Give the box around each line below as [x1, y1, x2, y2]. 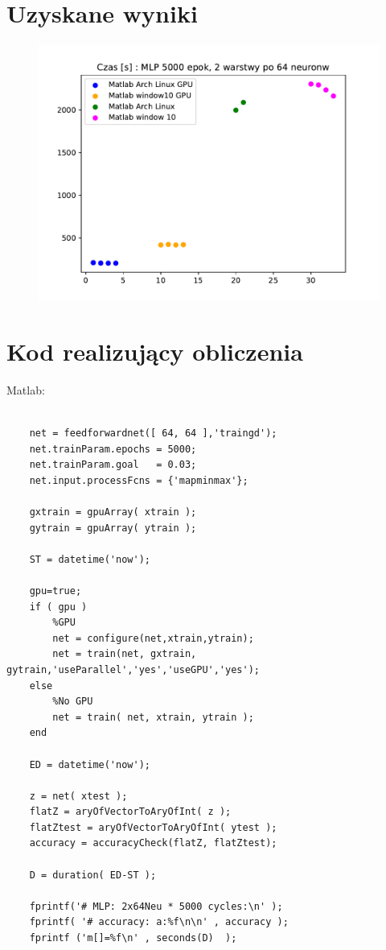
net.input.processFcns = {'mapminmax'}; [29, 474, 248, 486]
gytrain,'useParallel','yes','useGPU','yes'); [6, 663, 260, 675]
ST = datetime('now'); [29, 553, 150, 565]
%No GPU [52, 696, 93, 708]
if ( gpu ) [29, 601, 88, 613]
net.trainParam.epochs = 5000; [29, 443, 197, 455]
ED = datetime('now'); [29, 758, 150, 770]
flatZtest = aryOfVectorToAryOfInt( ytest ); [29, 821, 277, 833]
